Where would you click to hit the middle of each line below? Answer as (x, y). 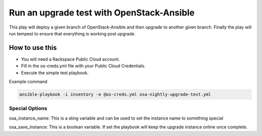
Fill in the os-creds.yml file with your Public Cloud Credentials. (83, 66)
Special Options (28, 108)
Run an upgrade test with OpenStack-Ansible (102, 13)
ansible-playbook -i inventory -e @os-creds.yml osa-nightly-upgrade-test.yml (115, 94)
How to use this (33, 48)
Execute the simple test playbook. (55, 73)
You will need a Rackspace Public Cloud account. (70, 59)
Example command (28, 82)
